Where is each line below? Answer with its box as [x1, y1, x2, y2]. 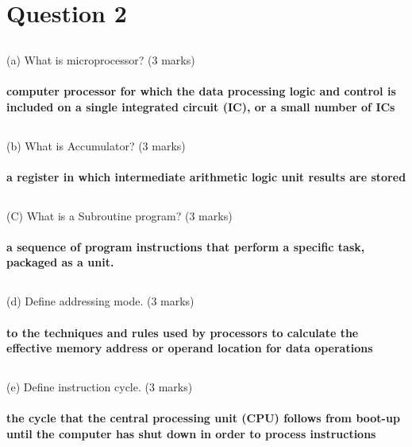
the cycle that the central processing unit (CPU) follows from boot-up [6, 410, 400, 426]
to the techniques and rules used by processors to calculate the [6, 324, 359, 340]
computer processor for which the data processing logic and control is [6, 82, 396, 99]
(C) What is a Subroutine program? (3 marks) [6, 207, 233, 223]
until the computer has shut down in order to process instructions [6, 426, 376, 442]
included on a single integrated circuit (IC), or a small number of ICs [6, 98, 395, 115]
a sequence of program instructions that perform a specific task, [6, 238, 365, 255]
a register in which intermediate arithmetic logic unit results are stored [6, 168, 406, 185]
